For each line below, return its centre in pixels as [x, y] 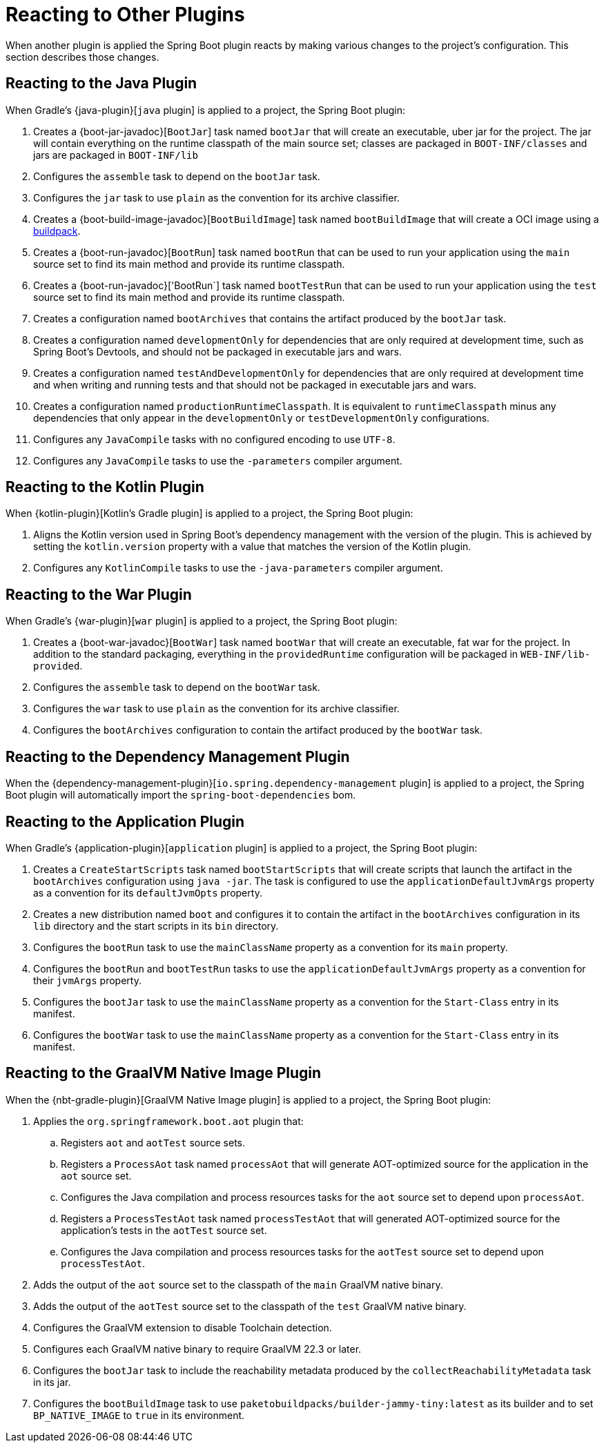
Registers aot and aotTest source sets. [153, 1142]
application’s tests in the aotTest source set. [164, 1230]
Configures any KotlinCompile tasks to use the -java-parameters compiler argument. [238, 568]
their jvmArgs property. [87, 980]
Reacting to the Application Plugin [125, 821]
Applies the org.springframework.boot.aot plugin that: [168, 1121]
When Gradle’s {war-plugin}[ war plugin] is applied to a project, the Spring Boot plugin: [202, 621]
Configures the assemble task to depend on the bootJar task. [177, 176]
